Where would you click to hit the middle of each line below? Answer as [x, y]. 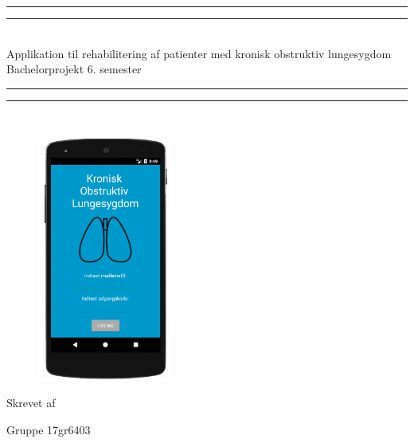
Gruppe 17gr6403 [49, 429]
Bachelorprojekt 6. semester [74, 69]
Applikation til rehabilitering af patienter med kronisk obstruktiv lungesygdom [199, 53]
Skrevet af [31, 403]
